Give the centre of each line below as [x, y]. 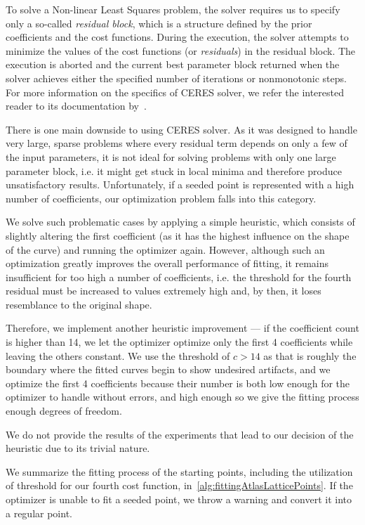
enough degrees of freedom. [64, 411]
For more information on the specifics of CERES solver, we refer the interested [175, 92]
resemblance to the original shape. [79, 304]
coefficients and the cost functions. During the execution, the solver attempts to [177, 37]
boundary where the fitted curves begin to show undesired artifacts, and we [168, 369]
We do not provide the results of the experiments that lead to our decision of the [180, 434]
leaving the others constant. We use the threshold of [118, 355]
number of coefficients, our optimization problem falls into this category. [161, 198]
